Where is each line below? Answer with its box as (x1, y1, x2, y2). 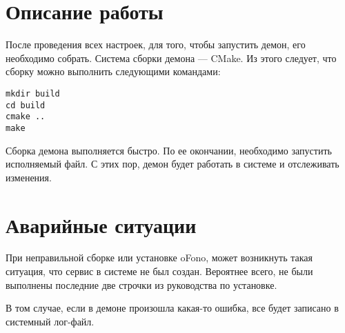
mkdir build (6, 88, 60, 99)
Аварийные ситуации (6, 210, 197, 239)
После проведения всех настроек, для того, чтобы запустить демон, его (6, 37, 306, 52)
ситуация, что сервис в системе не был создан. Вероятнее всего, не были (6, 264, 313, 279)
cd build (6, 100, 46, 110)
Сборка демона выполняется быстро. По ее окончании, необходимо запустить (6, 143, 332, 157)
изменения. (6, 170, 52, 184)
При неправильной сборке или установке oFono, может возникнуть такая (6, 250, 313, 265)
